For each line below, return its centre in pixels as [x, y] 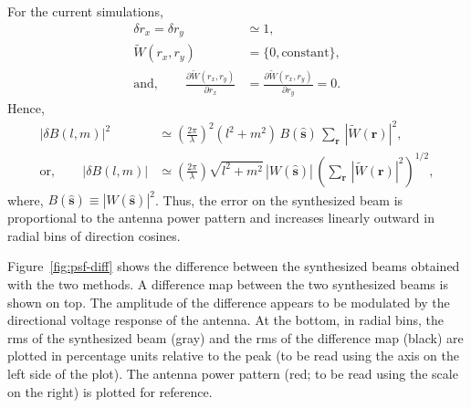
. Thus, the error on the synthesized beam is [279, 199]
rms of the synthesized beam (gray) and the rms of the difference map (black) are [235, 337]
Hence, [26, 108]
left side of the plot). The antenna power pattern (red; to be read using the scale [233, 373]
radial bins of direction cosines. [94, 235]
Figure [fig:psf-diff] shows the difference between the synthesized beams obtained [234, 266]
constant [305, 53]
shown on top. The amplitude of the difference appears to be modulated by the [229, 302]
